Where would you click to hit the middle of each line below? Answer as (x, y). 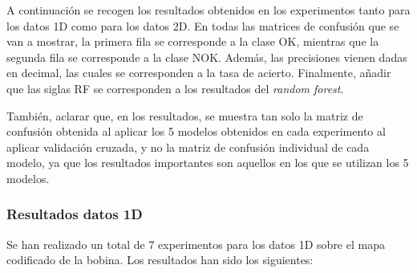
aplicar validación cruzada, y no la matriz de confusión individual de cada (188, 147)
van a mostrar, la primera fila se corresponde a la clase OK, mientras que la (193, 41)
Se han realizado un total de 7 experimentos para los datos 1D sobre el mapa (196, 244)
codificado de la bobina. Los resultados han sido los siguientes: (160, 260)
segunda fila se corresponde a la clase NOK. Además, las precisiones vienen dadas (207, 57)
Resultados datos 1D (75, 214)
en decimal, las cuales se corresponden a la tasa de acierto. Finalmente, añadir (199, 73)
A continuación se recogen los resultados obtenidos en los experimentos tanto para (208, 10)
